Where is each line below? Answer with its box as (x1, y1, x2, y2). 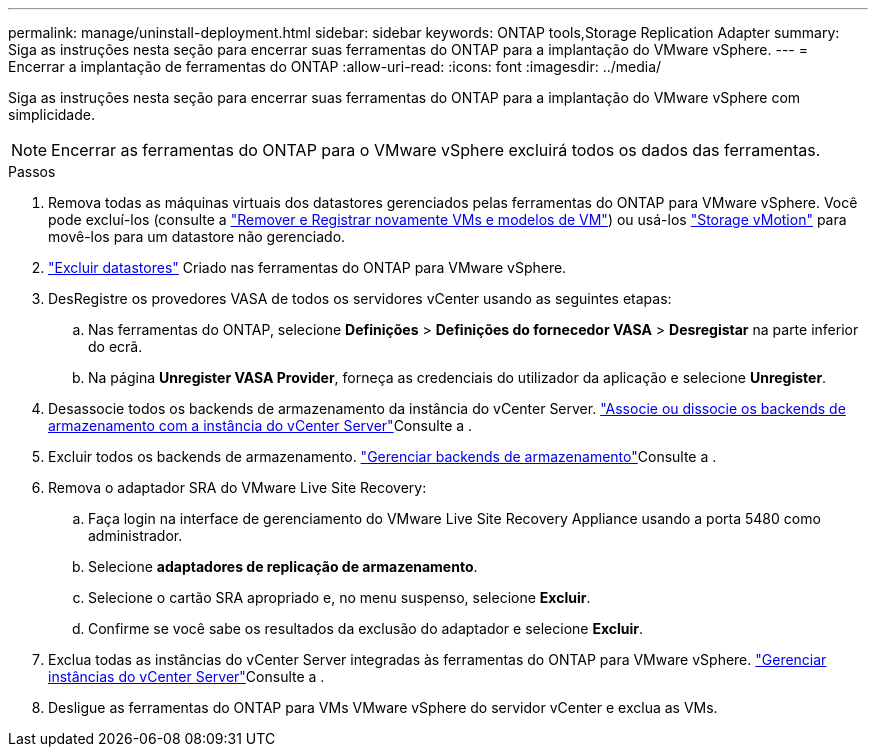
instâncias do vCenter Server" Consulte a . (48, 668, 325, 685)
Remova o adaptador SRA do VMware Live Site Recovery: (48, 479, 427, 496)
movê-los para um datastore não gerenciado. (48, 228, 346, 245)
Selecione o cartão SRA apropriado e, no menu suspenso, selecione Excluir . (88, 589, 591, 606)
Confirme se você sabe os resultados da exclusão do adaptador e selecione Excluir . (88, 620, 644, 637)
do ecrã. (88, 338, 143, 355)
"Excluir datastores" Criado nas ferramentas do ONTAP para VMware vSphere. (48, 259, 567, 276)
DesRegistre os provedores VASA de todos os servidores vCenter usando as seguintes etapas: (48, 290, 672, 307)
